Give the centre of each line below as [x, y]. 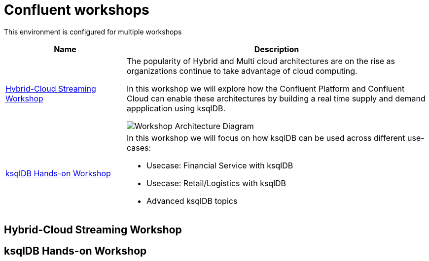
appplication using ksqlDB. [176, 108]
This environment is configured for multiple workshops [93, 32]
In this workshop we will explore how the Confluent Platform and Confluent [266, 88]
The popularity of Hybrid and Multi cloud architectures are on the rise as [261, 61]
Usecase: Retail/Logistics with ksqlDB [216, 183]
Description [277, 49]
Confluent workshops [77, 10]
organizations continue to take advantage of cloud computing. [242, 71]
